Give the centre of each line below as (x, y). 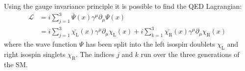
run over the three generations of (190, 54)
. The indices (95, 54)
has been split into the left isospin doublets (150, 44)
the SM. (16, 64)
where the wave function (40, 44)
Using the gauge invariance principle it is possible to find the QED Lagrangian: (123, 6)
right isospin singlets (35, 54)
